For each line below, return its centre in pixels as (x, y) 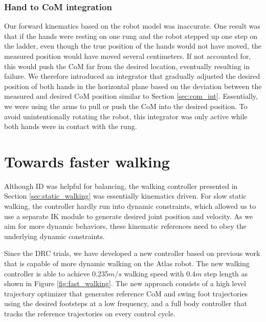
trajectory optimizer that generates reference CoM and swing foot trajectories (126, 293)
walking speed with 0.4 (160, 273)
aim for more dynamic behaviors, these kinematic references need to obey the (125, 226)
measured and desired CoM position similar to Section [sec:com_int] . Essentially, (131, 96)
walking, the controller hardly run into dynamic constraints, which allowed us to (130, 206)
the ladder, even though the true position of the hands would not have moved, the (133, 46)
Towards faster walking (87, 161)
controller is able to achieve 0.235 (56, 273)
